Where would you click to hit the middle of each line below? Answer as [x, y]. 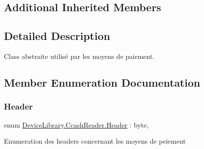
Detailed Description [57, 36]
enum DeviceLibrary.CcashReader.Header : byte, [76, 124]
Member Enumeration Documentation [102, 82]
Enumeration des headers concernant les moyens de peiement [95, 141]
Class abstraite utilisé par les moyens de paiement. [79, 56]
